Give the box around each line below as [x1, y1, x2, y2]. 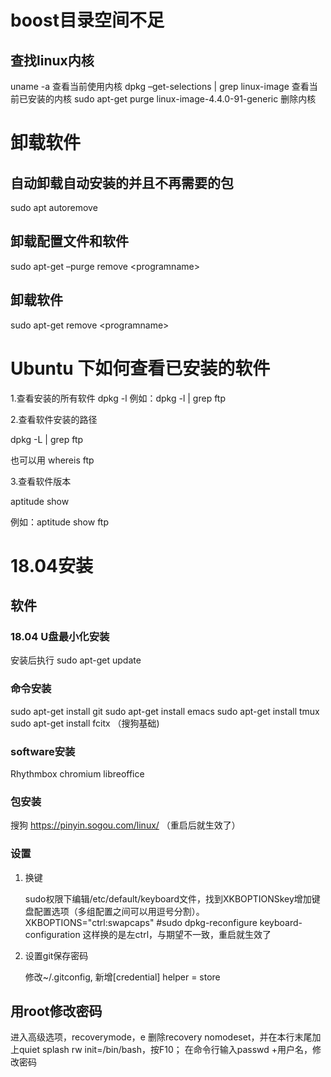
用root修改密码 [10, 1003, 103, 1020]
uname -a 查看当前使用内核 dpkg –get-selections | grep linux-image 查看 [10, 81, 310, 92]
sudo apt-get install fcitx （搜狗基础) [10, 717, 160, 729]
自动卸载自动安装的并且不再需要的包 [10, 174, 234, 191]
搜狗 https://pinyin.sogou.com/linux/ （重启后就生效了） [10, 819, 241, 831]
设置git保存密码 [24, 949, 89, 961]
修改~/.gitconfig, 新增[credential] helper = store [24, 971, 221, 983]
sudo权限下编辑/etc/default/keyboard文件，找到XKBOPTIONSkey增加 [24, 892, 312, 905]
